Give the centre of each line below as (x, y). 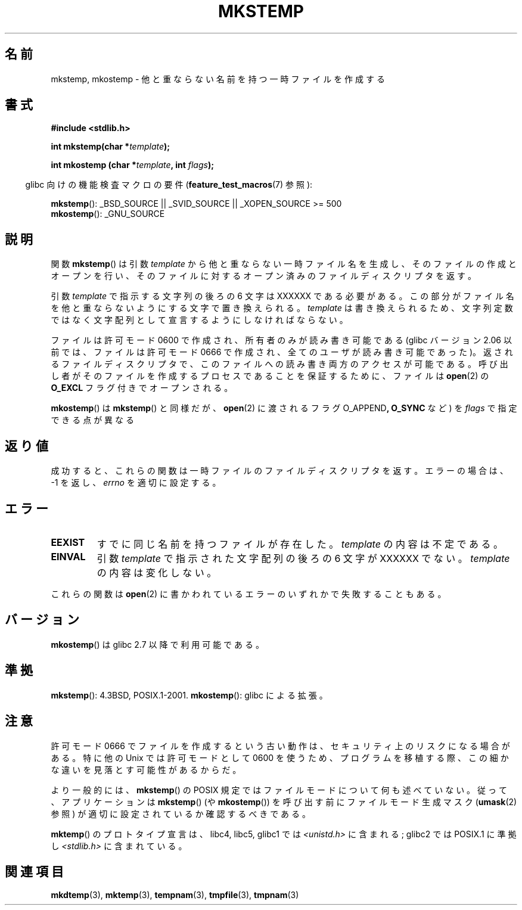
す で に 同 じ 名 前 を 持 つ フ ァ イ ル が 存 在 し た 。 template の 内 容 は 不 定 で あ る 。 (300, 544)
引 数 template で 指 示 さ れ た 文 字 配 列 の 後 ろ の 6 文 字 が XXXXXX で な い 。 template (303, 558)
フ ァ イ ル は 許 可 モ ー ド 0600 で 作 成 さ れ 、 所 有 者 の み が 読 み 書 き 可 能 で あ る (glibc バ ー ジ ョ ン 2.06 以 (281, 340)
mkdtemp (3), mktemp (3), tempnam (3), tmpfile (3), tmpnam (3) (175, 895)
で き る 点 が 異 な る (92, 420)
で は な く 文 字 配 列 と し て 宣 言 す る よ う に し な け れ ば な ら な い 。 (199, 320)
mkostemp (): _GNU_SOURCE (108, 214)
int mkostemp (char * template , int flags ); (132, 165)
